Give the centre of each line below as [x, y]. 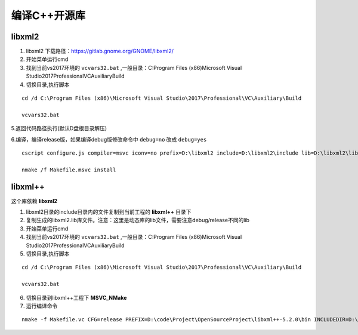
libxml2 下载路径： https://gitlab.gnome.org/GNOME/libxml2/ [100, 51]
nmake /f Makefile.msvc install [69, 170]
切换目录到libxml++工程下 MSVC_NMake [76, 297]
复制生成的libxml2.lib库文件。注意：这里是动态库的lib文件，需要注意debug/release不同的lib [138, 220]
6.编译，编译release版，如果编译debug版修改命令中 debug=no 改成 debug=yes [109, 139]
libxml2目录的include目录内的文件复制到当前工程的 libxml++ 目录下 [109, 212]
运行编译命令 [42, 306]
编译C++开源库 [48, 16]
